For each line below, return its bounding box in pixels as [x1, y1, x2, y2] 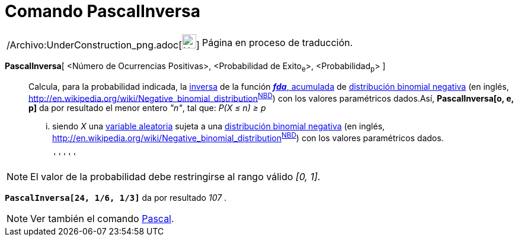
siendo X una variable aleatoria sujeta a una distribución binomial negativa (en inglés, [52, 121, 385, 132]
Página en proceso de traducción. [202, 36, 353, 48]
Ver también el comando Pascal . [30, 212, 174, 224]
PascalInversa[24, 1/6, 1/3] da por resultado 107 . [5, 192, 227, 203]
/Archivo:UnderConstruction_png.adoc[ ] [7, 38, 200, 51]
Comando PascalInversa [5, 1, 201, 21]
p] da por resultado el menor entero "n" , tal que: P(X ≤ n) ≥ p [28, 103, 266, 113]
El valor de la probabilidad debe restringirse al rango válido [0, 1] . [30, 170, 321, 183]
